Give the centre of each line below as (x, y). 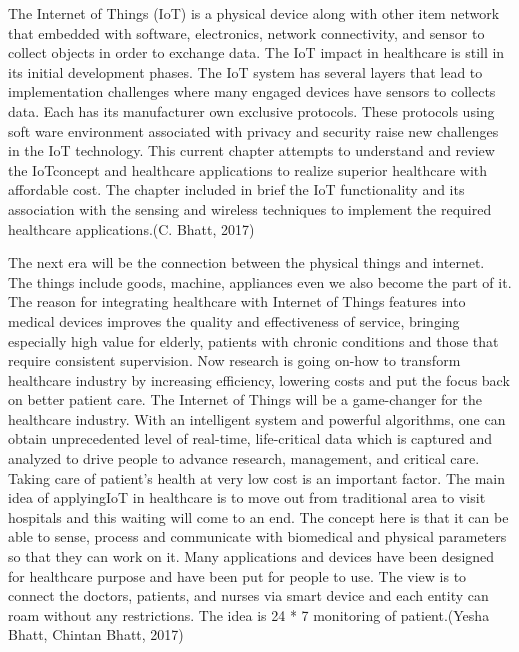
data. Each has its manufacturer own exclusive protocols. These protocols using (251, 110)
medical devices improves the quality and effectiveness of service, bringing (234, 320)
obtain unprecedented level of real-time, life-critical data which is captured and (250, 438)
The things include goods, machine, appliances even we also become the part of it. (260, 281)
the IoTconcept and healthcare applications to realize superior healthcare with (248, 169)
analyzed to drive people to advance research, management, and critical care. (244, 458)
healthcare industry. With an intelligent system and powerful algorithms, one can (257, 418)
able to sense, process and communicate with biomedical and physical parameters (257, 536)
